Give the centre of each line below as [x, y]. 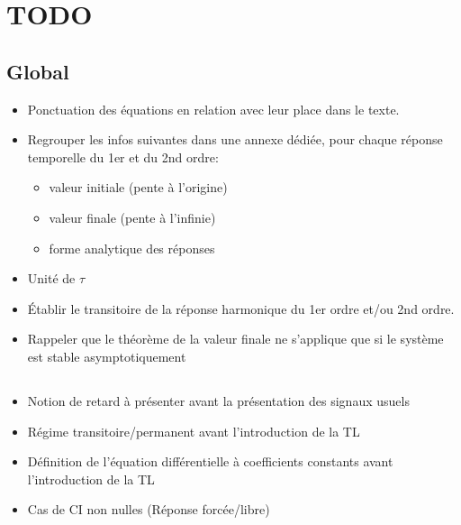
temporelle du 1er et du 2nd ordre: [123, 157]
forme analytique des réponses [132, 248]
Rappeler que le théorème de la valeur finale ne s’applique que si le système [235, 339]
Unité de [51, 278]
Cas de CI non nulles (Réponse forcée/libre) [149, 509]
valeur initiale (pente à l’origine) [138, 187]
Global [38, 71]
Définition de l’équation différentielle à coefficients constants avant [210, 461]
